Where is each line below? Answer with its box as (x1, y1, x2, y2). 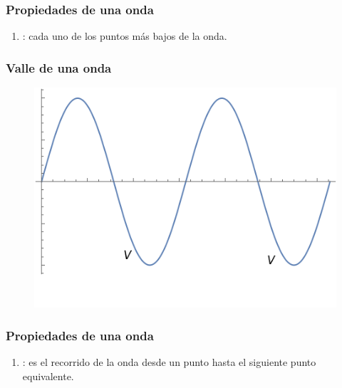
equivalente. (22, 368, 74, 383)
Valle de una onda (6, 58, 112, 76)
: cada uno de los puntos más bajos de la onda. (22, 28, 227, 43)
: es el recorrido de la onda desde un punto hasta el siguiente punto (22, 355, 316, 369)
